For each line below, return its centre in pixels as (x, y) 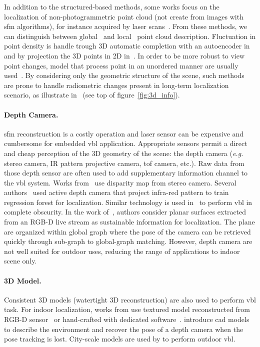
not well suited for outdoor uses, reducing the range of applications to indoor (122, 251)
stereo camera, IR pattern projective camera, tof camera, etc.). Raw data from (124, 163)
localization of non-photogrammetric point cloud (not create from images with (124, 16)
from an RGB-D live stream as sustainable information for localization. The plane (129, 222)
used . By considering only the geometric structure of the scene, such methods (124, 75)
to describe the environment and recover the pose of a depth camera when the (124, 329)
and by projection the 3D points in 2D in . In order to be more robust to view (124, 55)
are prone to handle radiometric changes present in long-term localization (116, 85)
